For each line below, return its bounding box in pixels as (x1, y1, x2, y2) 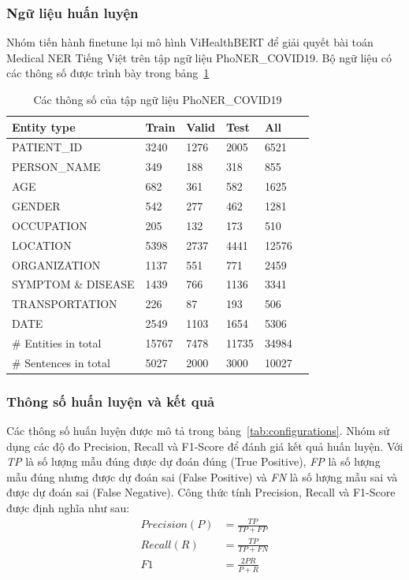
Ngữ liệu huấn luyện (6, 2, 139, 22)
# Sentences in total (12, 354, 110, 370)
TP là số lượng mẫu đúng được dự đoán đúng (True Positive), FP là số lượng (6, 453, 381, 470)
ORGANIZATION (12, 256, 101, 273)
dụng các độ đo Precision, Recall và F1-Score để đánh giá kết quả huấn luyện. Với (6, 437, 403, 454)
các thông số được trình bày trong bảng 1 (6, 65, 210, 81)
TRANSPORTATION (12, 296, 117, 312)
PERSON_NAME (12, 158, 101, 175)
